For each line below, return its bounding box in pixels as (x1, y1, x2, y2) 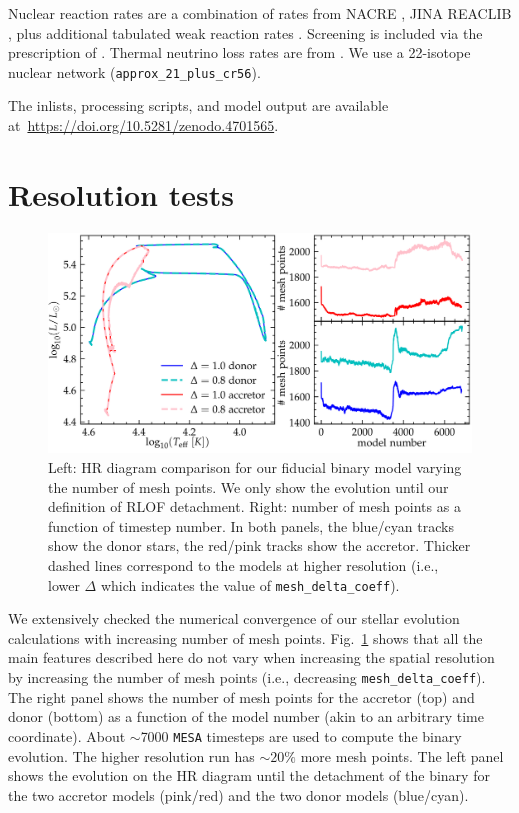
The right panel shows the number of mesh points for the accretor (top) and (8, 686, 475, 707)
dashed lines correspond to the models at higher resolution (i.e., (48, 555, 439, 575)
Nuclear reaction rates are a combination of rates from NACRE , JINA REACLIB (8, 3, 512, 23)
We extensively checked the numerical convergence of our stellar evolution (8, 608, 460, 629)
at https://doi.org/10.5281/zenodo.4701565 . (8, 115, 279, 136)
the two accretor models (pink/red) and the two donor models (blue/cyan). (8, 784, 469, 805)
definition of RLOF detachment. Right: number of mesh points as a (48, 496, 461, 517)
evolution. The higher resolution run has (8, 745, 255, 766)
